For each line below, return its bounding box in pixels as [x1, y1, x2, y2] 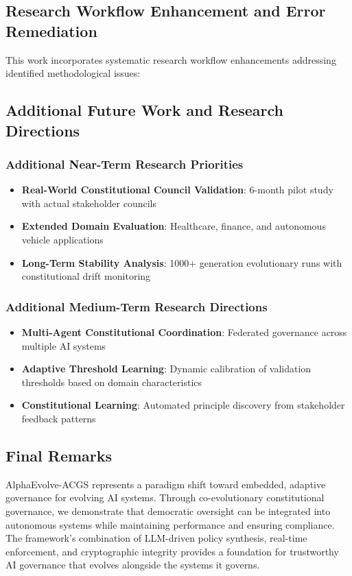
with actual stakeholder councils [21, 195, 156, 210]
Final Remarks [5, 444, 113, 466]
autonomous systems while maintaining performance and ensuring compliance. [5, 517, 335, 531]
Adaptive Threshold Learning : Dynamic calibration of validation [21, 361, 312, 376]
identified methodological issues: [5, 66, 141, 80]
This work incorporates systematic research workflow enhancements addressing [5, 52, 336, 67]
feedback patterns [21, 411, 96, 425]
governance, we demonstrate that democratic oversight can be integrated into [5, 503, 331, 518]
